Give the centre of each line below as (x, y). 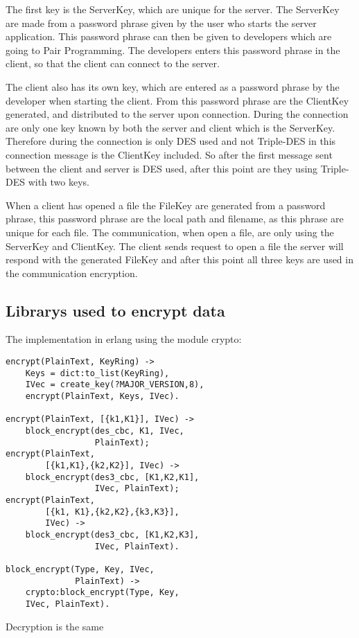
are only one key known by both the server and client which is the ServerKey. (170, 127)
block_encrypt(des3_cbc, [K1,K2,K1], (112, 477)
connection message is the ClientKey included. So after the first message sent (169, 154)
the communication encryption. (72, 273)
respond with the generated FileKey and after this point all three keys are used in (179, 259)
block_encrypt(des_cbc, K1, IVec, (105, 431)
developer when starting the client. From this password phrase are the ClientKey (177, 100)
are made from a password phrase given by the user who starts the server (161, 23)
